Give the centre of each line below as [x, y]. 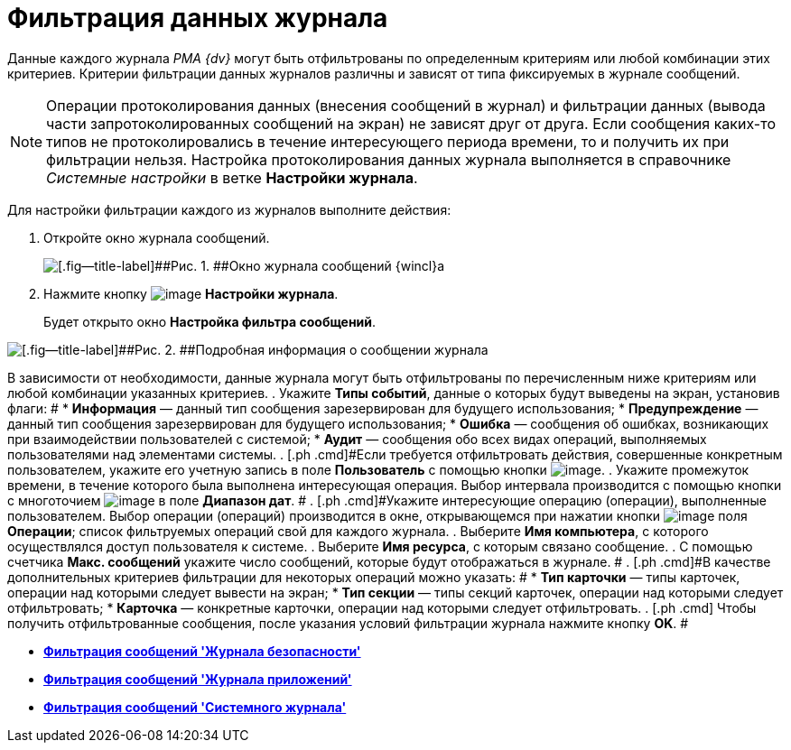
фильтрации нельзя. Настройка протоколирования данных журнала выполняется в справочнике [389, 159]
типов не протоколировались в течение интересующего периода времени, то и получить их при [388, 141]
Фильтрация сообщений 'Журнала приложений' [198, 679]
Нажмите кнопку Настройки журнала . [191, 293]
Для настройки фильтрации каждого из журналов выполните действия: [229, 209]
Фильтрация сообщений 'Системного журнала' [195, 707]
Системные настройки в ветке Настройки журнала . [232, 177]
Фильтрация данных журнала [198, 18]
